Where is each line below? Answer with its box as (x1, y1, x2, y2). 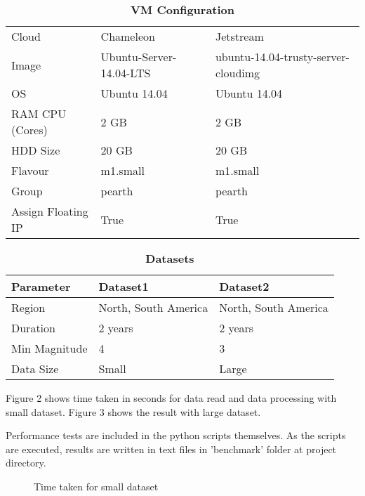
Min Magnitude (11, 340, 88, 356)
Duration (11, 320, 55, 336)
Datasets (145, 250, 194, 266)
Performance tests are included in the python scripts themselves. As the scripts (6, 428, 346, 443)
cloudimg (215, 65, 260, 81)
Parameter (11, 278, 71, 294)
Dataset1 (98, 278, 149, 294)
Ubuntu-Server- (100, 48, 177, 65)
